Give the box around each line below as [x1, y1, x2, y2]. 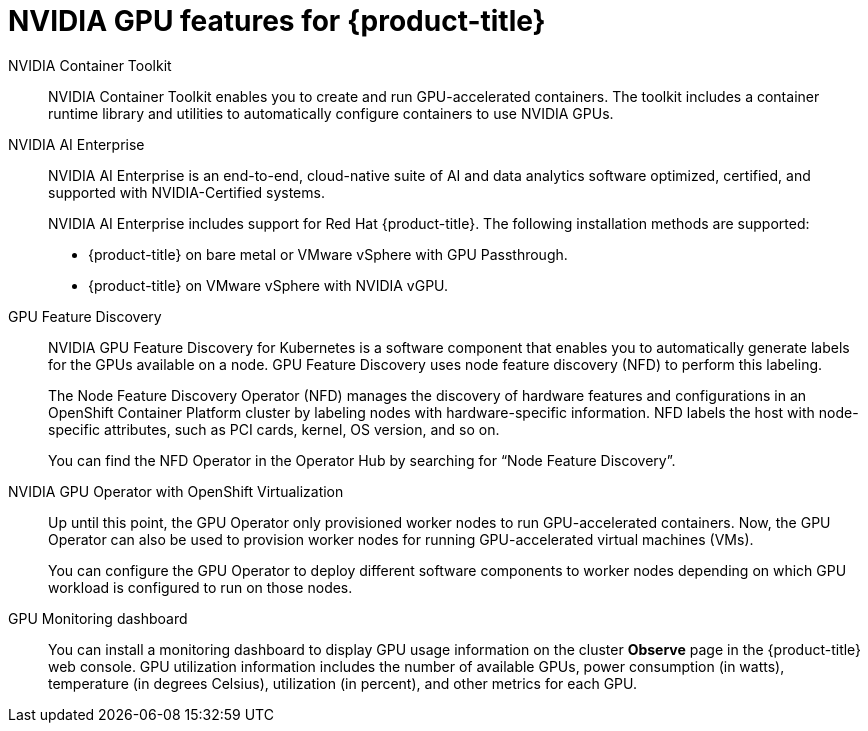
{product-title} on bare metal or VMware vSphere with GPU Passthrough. [88, 245, 568, 263]
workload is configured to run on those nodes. [48, 578, 353, 596]
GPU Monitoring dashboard [8, 609, 188, 627]
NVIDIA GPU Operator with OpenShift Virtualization [8, 482, 344, 500]
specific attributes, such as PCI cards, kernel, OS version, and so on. [48, 420, 500, 438]
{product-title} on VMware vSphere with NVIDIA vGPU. [88, 276, 449, 294]
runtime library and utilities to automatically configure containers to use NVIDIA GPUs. [48, 104, 614, 122]
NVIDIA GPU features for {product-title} [8, 4, 546, 38]
